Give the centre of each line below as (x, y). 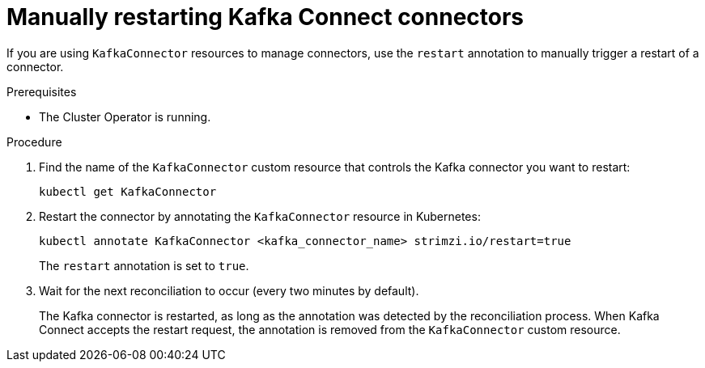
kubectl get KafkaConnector (128, 191)
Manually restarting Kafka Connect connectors (265, 17)
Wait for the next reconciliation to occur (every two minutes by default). (229, 290)
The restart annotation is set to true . (144, 265)
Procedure (34, 142)
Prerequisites (42, 91)
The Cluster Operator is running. (125, 116)
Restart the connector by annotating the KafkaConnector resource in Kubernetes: (260, 216)
